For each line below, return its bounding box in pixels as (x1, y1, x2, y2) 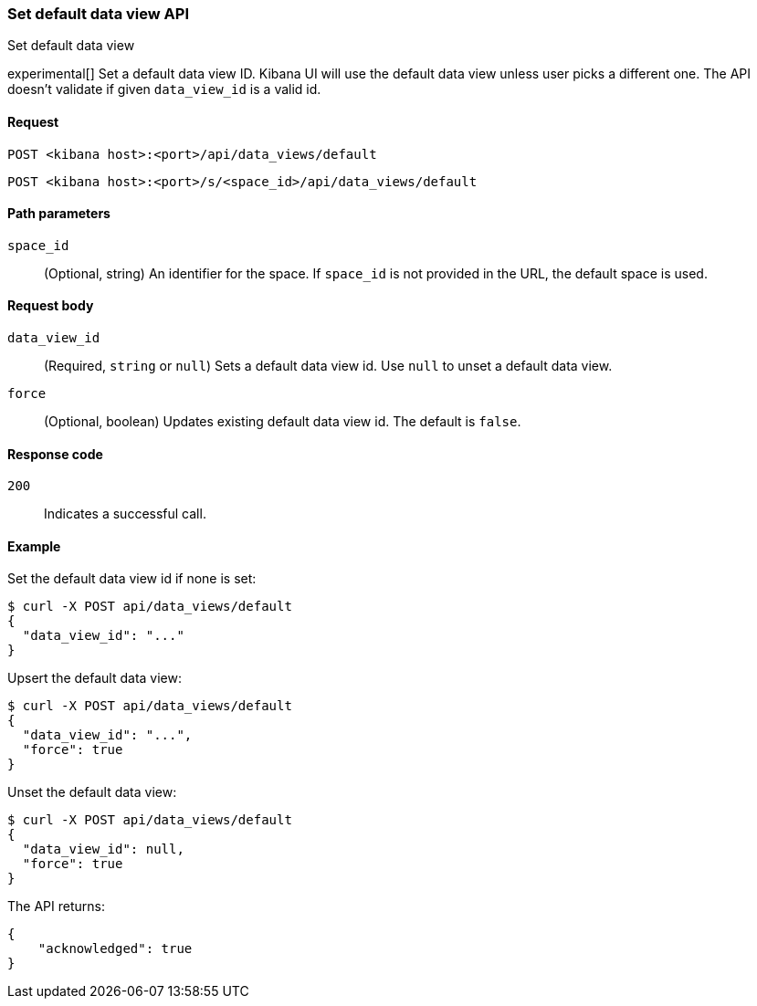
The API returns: (7, 898, 105, 915)
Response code (7, 445, 103, 462)
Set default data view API (7, 5, 189, 23)
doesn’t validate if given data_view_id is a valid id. (7, 81, 321, 98)
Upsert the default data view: (7, 670, 182, 686)
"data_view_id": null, (22, 842, 184, 857)
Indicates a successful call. (44, 506, 206, 522)
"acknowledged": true (37, 941, 193, 957)
